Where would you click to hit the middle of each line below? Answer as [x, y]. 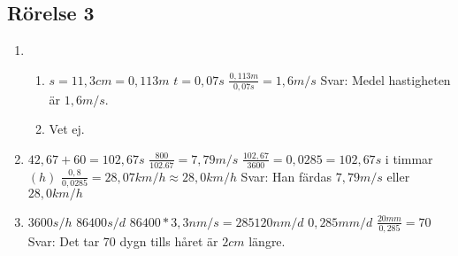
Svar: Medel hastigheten [385, 79]
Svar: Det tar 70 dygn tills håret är [123, 241]
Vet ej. [67, 129]
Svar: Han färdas [286, 176]
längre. [267, 241]
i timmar [409, 158]
